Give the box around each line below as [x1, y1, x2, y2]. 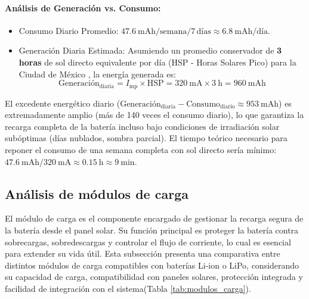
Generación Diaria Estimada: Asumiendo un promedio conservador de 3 [18, 44, 282, 57]
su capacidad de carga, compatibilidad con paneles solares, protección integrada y [5, 270, 303, 283]
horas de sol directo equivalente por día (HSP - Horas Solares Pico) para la [18, 55, 296, 68]
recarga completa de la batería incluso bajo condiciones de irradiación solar [5, 120, 280, 132]
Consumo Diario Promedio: [18, 24, 119, 36]
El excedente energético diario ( [5, 96, 120, 109]
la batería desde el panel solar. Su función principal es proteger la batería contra [5, 223, 299, 236]
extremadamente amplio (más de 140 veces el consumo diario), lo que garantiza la [5, 108, 304, 121]
